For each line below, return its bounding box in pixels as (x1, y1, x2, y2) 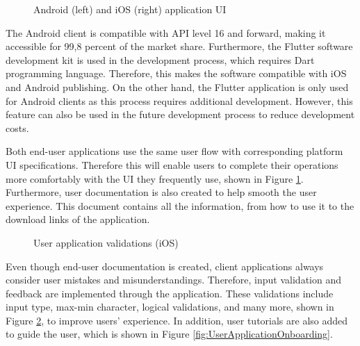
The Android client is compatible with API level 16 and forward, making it (6, 25, 326, 40)
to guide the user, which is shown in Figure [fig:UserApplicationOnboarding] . (6, 327, 333, 341)
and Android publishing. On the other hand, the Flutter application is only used (6, 79, 349, 94)
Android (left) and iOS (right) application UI (33, 2, 227, 16)
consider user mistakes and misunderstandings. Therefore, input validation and (6, 272, 341, 287)
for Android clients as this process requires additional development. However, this (6, 93, 353, 108)
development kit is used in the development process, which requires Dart (6, 52, 315, 67)
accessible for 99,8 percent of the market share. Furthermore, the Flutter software (6, 39, 353, 53)
